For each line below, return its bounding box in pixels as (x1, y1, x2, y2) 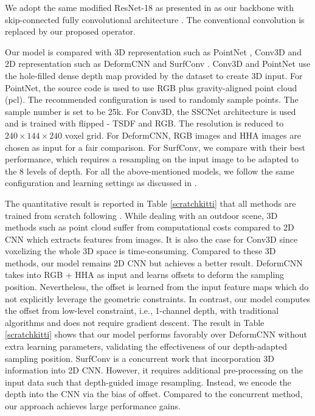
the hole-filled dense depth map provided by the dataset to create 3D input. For (5, 69, 303, 81)
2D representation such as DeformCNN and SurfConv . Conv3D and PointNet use (5, 57, 311, 70)
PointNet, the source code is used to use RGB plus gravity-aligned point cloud (5, 81, 297, 94)
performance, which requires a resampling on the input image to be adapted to (5, 153, 299, 165)
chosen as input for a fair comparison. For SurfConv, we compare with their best (5, 140, 305, 153)
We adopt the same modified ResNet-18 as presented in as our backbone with (5, 1, 294, 13)
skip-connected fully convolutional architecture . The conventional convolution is (5, 13, 305, 26)
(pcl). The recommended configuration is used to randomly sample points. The (5, 93, 299, 106)
